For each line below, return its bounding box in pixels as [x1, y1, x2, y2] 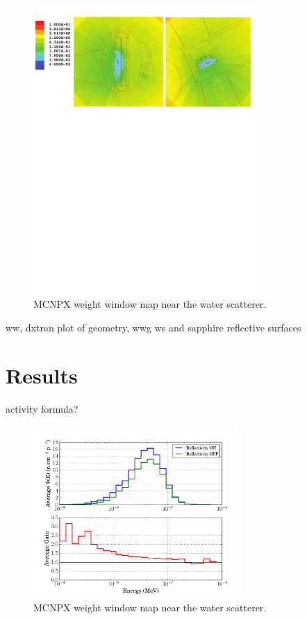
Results [6, 361, 78, 389]
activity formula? [6, 401, 78, 415]
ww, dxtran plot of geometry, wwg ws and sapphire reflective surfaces [6, 320, 301, 335]
